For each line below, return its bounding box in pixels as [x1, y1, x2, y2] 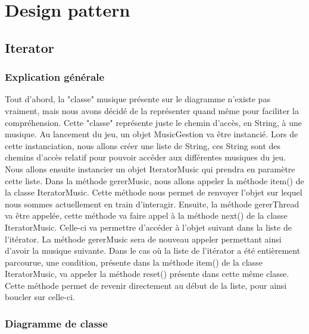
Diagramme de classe [5, 316, 108, 330]
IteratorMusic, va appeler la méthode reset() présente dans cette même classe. [5, 267, 289, 280]
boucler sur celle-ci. [5, 291, 75, 303]
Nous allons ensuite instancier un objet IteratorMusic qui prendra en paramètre [5, 162, 295, 175]
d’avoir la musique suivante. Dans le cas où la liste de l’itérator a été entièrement [5, 244, 301, 257]
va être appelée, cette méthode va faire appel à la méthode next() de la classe [5, 209, 288, 222]
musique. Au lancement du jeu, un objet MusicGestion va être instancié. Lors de [5, 128, 298, 140]
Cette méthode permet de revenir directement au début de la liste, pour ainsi [5, 279, 287, 291]
